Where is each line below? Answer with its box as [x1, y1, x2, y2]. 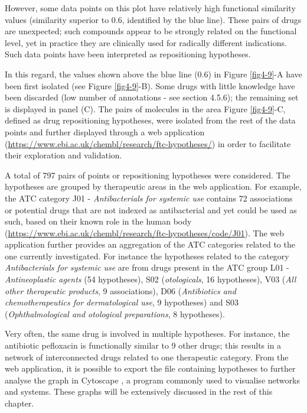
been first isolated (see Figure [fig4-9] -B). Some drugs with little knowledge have [5, 79, 295, 92]
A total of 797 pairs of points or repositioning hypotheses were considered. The [5, 168, 290, 181]
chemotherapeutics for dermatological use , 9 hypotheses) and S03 [5, 296, 239, 308]
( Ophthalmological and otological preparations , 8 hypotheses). [5, 307, 225, 320]
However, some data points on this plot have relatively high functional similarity [5, 2, 296, 14]
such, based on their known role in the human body [5, 215, 192, 227]
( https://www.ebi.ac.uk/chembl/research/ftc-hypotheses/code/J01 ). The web [5, 226, 285, 239]
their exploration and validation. [5, 149, 122, 161]
